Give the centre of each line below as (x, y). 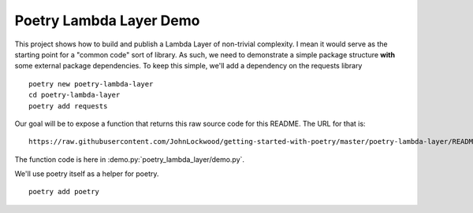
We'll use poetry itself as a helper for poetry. (87, 174)
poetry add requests (68, 106)
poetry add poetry (64, 192)
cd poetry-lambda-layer (74, 95)
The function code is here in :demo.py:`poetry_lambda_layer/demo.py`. (129, 159)
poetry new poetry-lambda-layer (91, 84)
